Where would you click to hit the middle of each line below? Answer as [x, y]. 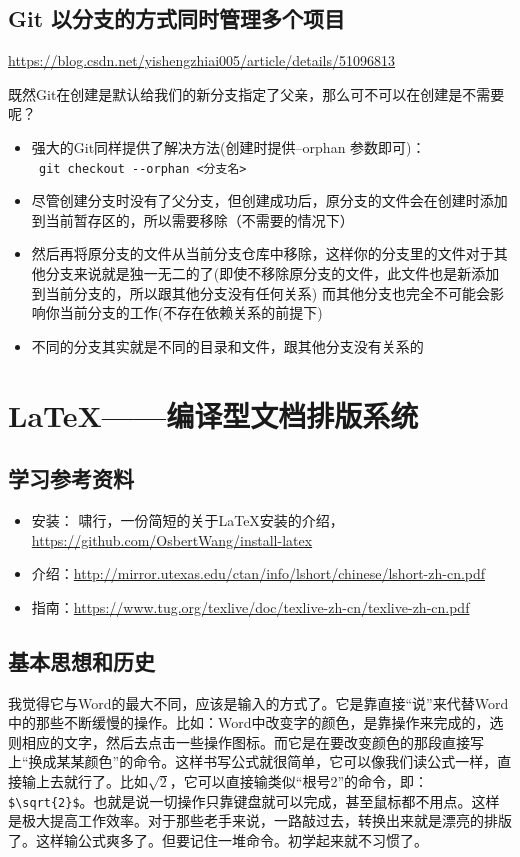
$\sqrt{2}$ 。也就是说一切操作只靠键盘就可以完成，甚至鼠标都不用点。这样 [254, 800]
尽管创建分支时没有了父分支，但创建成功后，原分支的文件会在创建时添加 [269, 200]
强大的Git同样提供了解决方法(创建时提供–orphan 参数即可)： [228, 146]
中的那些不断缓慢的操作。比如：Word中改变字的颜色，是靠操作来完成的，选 [256, 722]
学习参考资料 [71, 478]
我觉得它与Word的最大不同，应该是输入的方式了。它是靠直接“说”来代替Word [258, 702]
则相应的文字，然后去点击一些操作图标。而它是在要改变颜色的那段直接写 [246, 741]
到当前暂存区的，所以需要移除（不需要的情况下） [192, 219]
